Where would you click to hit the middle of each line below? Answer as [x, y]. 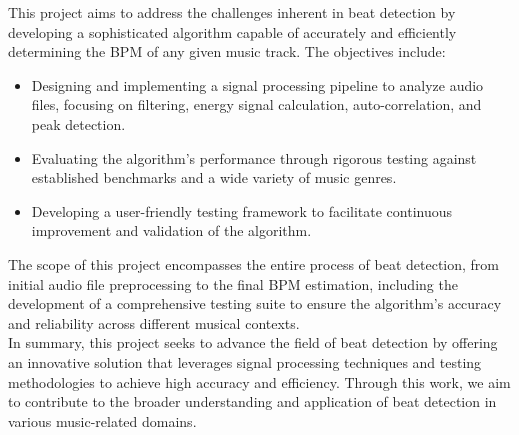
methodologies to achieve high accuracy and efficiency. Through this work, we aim [259, 381]
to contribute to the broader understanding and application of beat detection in [252, 401]
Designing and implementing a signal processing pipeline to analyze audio [257, 84]
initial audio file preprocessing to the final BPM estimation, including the [233, 283]
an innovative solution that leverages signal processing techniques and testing [245, 361]
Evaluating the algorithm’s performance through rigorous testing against [254, 157]
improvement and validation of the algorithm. [171, 230]
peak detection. [78, 123]
